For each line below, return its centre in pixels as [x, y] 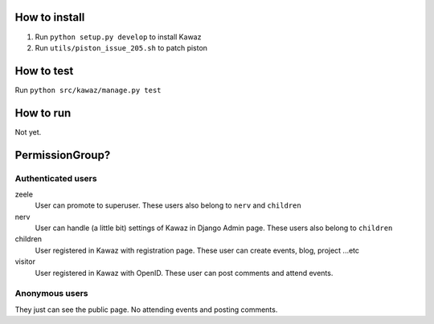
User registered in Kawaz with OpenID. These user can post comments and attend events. [184, 273]
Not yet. [28, 132]
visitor [25, 261]
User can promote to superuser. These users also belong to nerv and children [168, 205]
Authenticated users [56, 178]
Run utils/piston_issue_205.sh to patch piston [121, 47]
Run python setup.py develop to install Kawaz [118, 37]
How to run [43, 113]
